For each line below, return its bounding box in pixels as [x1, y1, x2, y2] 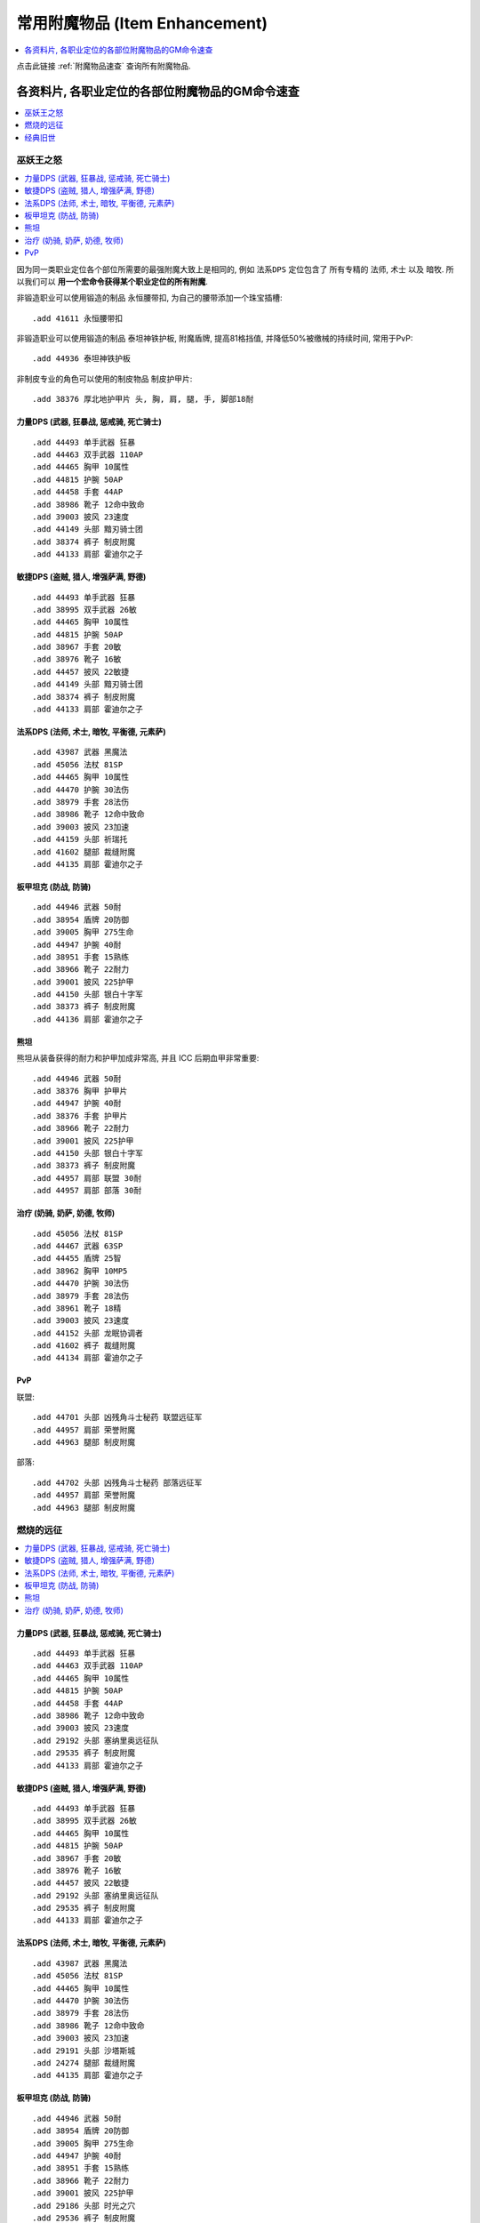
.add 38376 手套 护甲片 [32, 1111, 128, 1120]
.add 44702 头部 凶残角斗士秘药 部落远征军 [32, 1477, 203, 1488]
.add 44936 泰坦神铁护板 [32, 354, 131, 364]
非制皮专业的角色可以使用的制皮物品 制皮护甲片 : [16, 373, 193, 384]
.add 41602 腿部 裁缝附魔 [32, 847, 136, 857]
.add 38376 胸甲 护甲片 [32, 1086, 128, 1096]
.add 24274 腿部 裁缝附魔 [32, 2058, 136, 2067]
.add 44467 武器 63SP [32, 1240, 124, 1251]
